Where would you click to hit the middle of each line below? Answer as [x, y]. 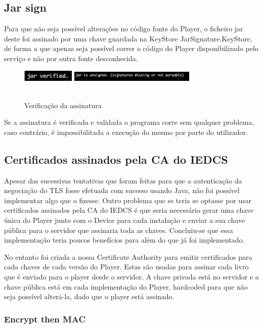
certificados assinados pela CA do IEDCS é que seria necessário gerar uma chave [129, 210]
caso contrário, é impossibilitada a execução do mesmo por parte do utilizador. [126, 132]
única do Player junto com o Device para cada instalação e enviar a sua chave [125, 220]
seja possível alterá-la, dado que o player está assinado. [89, 296]
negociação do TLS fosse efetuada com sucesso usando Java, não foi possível [122, 190]
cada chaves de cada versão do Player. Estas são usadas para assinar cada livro [126, 267]
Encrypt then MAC [45, 319]
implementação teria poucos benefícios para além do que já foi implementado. [124, 240]
